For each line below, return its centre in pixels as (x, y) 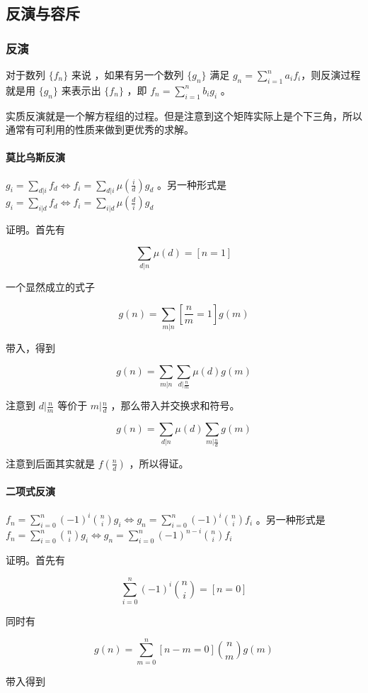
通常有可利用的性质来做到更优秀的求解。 (100, 129)
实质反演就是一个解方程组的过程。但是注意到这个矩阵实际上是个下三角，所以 (184, 115)
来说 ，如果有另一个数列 (127, 74)
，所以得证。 (159, 463)
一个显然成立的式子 (50, 287)
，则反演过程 (331, 74)
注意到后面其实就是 (50, 463)
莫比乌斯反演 (35, 157)
